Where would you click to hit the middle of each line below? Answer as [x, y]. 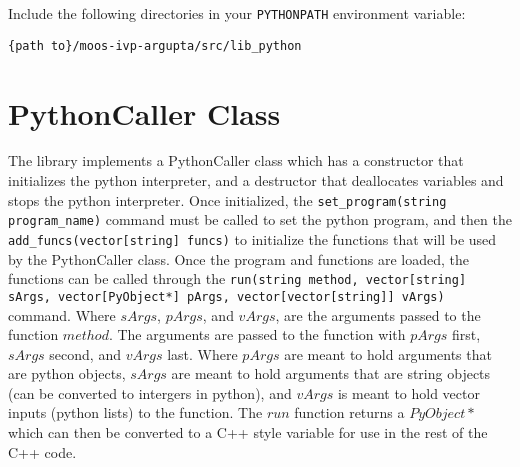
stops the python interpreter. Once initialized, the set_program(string [227, 199]
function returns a [349, 412]
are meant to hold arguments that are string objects [331, 373]
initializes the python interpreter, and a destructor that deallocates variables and [256, 180]
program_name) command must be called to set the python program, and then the [260, 219]
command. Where [62, 314]
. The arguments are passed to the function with [257, 334]
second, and [85, 353]
